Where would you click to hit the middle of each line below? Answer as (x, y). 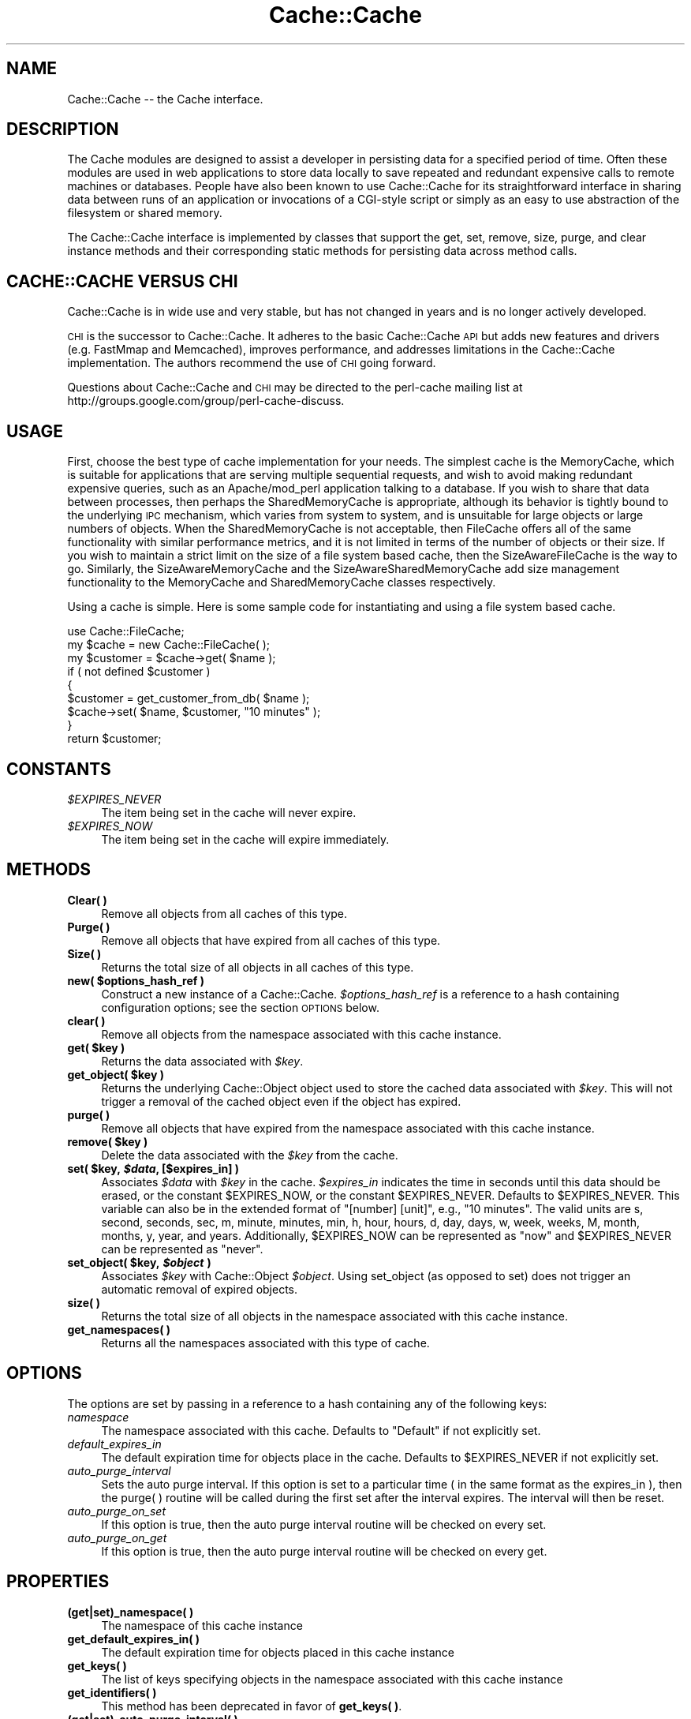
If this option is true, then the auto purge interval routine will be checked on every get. (324, 1551)
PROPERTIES (58, 1582)
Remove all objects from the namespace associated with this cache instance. (301, 1034)
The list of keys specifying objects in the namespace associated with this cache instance (332, 1679)
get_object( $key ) (116, 1074)
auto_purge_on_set (117, 1511)
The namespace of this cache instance (202, 1625)
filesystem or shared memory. (145, 213)
